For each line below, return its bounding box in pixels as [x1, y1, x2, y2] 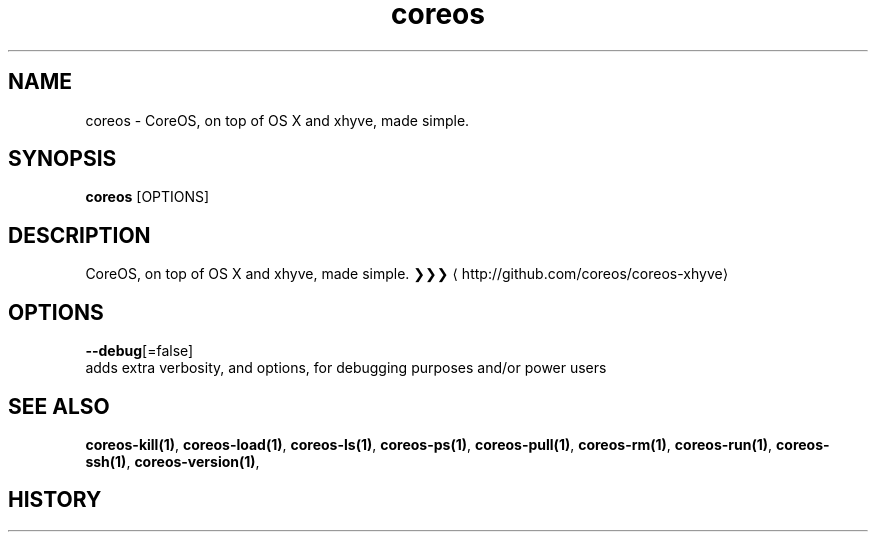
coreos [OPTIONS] [85, 188, 210, 206]
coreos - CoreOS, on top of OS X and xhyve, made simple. [85, 111, 470, 129]
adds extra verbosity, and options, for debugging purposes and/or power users [85, 359, 607, 377]
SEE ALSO [8, 393, 110, 419]
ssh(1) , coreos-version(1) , [85, 452, 260, 470]
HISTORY [8, 487, 102, 513]
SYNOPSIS [8, 146, 117, 172]
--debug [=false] [85, 342, 194, 360]
